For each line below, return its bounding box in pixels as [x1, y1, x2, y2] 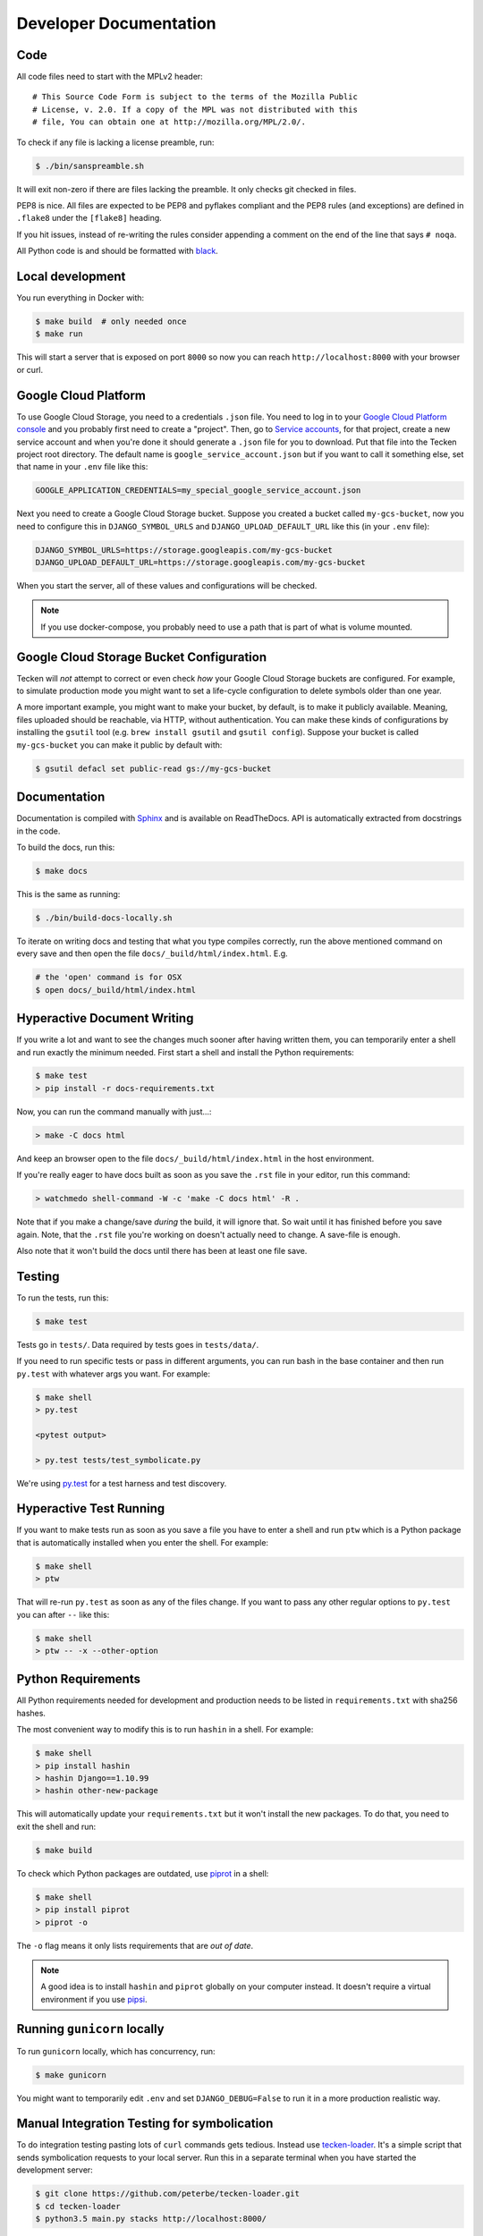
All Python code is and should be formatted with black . [16, 246, 218, 257]
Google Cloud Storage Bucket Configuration [16, 649, 267, 665]
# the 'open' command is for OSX [35, 972, 182, 983]
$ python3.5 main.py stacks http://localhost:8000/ [35, 2214, 267, 2223]
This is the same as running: [16, 888, 121, 899]
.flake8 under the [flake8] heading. [16, 213, 163, 224]
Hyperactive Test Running [16, 1501, 165, 1516]
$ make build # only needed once [35, 317, 187, 326]
